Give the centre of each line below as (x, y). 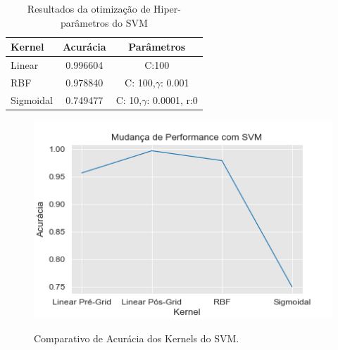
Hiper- (167, 8)
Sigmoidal (32, 99)
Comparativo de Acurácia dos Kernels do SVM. (137, 338)
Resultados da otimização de (89, 8)
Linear (25, 65)
